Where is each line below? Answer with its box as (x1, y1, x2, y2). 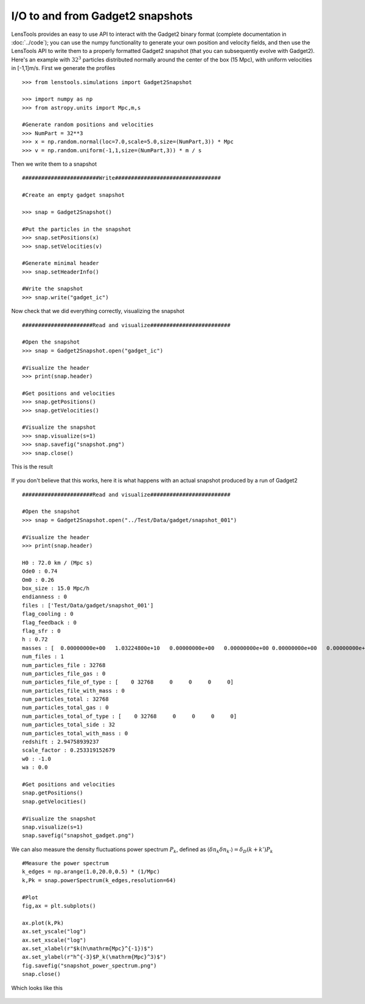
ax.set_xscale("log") (22, 936, 86, 944)
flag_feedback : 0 (22, 619, 77, 626)
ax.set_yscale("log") (22, 928, 86, 935)
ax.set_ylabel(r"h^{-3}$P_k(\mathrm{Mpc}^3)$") (22, 953, 167, 961)
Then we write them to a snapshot (11, 160, 97, 168)
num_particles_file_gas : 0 (22, 670, 106, 677)
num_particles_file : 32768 (22, 662, 106, 668)
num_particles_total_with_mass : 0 (22, 730, 128, 737)
